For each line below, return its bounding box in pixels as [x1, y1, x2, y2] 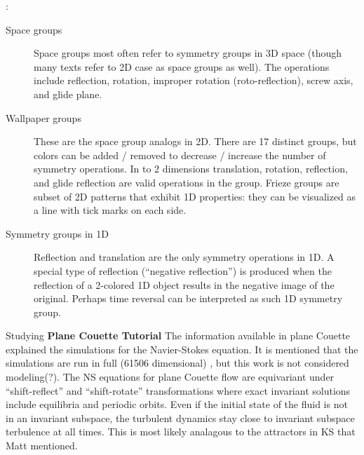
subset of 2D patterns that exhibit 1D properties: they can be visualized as [34, 189, 356, 203]
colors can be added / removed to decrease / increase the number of [34, 147, 326, 162]
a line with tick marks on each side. [34, 203, 187, 217]
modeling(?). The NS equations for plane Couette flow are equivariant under [6, 369, 335, 384]
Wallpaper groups [6, 110, 81, 125]
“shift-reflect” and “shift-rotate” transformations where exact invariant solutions [6, 383, 351, 398]
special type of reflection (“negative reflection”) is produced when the [34, 263, 332, 278]
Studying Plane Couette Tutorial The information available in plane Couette [6, 328, 351, 343]
